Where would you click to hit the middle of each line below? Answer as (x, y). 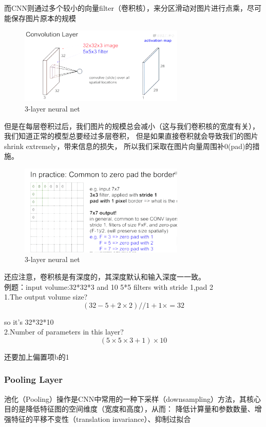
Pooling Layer (33, 379)
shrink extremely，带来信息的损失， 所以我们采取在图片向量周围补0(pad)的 (128, 146)
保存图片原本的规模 (43, 18)
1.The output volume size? (46, 297)
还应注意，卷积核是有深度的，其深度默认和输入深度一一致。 (105, 276)
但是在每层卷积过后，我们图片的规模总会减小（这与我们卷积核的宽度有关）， (132, 126)
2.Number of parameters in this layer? (64, 332)
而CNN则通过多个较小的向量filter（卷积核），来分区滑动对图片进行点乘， (126, 8)
